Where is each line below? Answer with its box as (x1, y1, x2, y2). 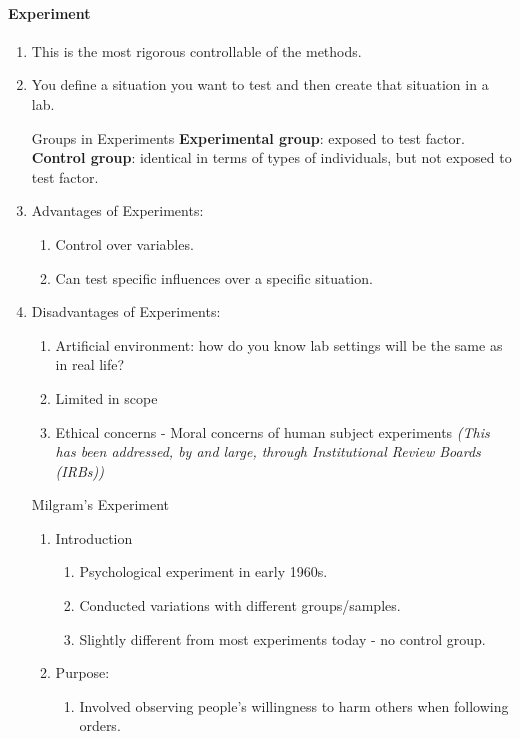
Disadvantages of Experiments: (31, 301, 221, 322)
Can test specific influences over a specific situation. (55, 267, 373, 288)
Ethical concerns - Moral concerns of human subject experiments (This (55, 421, 490, 442)
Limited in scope (55, 387, 158, 408)
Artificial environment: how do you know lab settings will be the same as (55, 334, 503, 355)
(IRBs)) (55, 460, 104, 481)
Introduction (55, 527, 133, 548)
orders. (79, 715, 121, 736)
